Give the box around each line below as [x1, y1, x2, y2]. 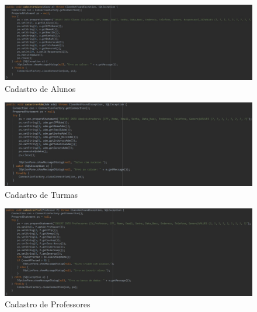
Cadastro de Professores [5, 298, 91, 310]
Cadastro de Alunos [5, 82, 76, 94]
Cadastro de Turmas [5, 188, 78, 200]
